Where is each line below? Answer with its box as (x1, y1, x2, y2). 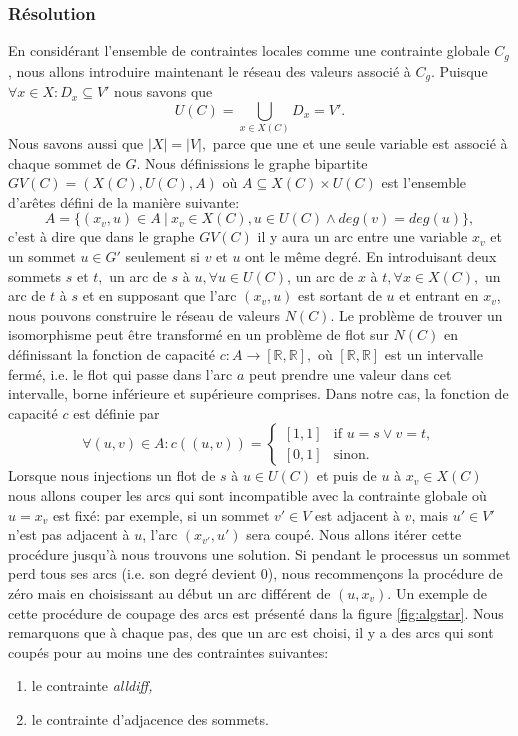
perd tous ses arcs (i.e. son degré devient (8, 563, 257, 584)
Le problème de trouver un (338, 304, 503, 325)
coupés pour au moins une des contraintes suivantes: (8, 641, 329, 662)
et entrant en (399, 285, 479, 306)
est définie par (73, 402, 160, 423)
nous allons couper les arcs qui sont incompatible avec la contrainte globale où (8, 484, 487, 505)
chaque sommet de (8, 152, 121, 173)
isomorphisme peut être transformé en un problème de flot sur (8, 324, 389, 345)
